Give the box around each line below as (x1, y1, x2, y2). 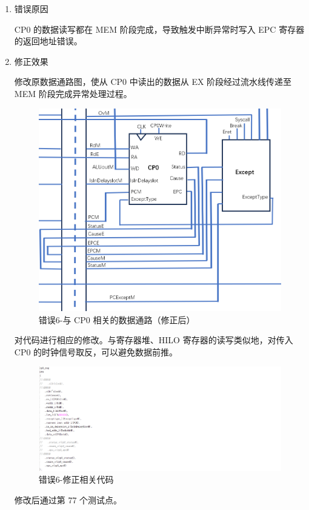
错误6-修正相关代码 (38, 473, 114, 486)
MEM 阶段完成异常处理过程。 (14, 87, 132, 99)
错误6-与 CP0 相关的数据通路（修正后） (38, 313, 195, 326)
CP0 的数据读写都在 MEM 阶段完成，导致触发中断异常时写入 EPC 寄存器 (14, 22, 305, 35)
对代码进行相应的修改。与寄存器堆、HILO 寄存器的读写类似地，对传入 (14, 334, 293, 346)
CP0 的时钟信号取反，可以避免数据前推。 (14, 345, 178, 358)
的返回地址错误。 (14, 35, 82, 47)
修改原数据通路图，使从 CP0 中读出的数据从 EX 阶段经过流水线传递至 (14, 75, 292, 88)
